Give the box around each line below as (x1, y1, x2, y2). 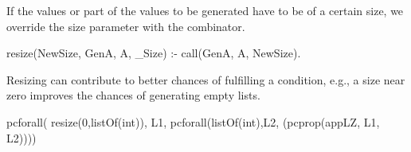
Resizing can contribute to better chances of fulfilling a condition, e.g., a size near (6, 71, 405, 88)
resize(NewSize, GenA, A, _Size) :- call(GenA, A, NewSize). (6, 45, 301, 61)
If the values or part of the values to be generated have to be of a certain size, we (6, 2, 404, 18)
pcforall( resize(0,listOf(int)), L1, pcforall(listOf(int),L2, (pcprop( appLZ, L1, (6, 113, 380, 130)
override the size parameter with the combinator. (6, 18, 245, 34)
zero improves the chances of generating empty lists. (6, 87, 260, 103)
